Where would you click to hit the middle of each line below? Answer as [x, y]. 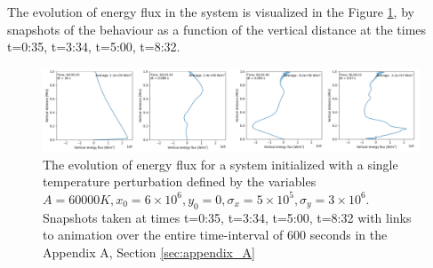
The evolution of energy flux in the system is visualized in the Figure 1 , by [211, 12]
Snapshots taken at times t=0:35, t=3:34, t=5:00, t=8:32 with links [227, 217]
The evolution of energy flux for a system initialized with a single [221, 164]
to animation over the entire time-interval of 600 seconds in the [215, 235]
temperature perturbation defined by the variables [180, 181]
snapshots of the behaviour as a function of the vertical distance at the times [217, 29]
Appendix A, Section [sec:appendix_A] [149, 252]
